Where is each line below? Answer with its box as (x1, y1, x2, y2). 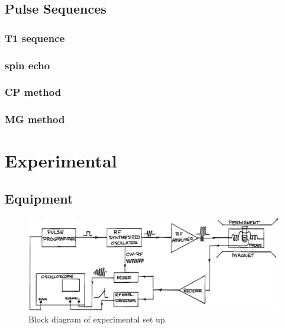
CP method (5, 85, 62, 99)
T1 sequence (5, 30, 65, 45)
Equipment (5, 189, 73, 207)
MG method (5, 112, 65, 127)
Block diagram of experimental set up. (28, 312, 167, 325)
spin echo (5, 57, 50, 72)
